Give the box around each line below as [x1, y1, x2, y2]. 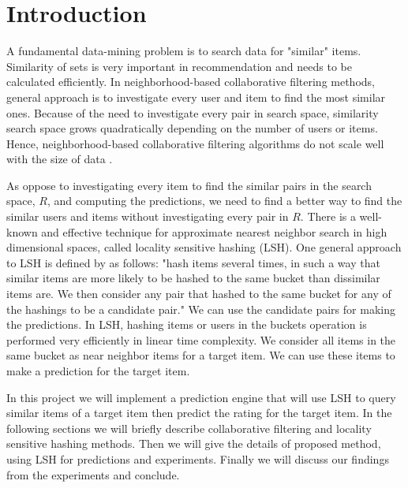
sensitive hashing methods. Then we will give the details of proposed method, [6, 435, 381, 452]
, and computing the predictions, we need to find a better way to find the [47, 192, 402, 209]
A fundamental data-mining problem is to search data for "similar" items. [6, 43, 361, 59]
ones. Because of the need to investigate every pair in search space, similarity [6, 104, 379, 121]
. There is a [300, 208, 356, 225]
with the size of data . [6, 151, 113, 167]
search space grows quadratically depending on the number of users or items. [6, 120, 378, 136]
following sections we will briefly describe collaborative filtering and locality [6, 419, 372, 436]
